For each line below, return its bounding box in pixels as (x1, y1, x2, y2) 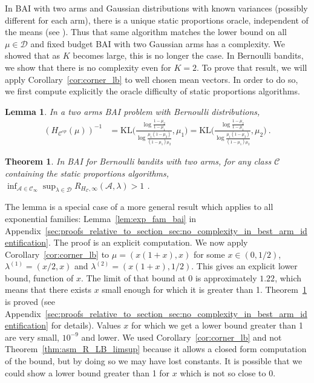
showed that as (5, 49, 61, 62)
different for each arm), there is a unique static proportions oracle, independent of (5, 13, 309, 26)
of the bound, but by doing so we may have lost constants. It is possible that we (5, 355, 303, 367)
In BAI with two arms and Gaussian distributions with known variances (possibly (5, 2, 308, 14)
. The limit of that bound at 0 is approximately (80, 271, 257, 284)
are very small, (5, 330, 59, 343)
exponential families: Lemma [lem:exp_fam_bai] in (5, 212, 197, 224)
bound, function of (5, 271, 74, 284)
